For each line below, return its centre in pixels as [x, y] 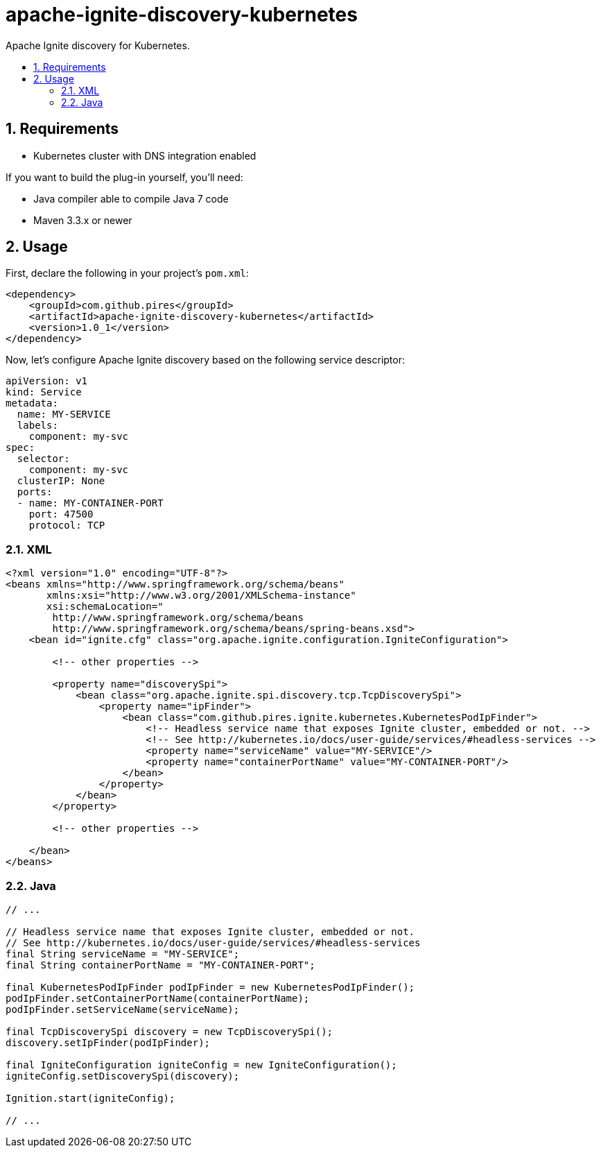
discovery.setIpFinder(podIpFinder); [108, 1042]
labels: [37, 426]
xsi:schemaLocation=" [105, 607]
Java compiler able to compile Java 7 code [131, 198]
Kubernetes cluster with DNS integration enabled [145, 155]
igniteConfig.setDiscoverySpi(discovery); [123, 1076]
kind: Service [44, 392]
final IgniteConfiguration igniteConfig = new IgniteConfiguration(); [201, 1065]
